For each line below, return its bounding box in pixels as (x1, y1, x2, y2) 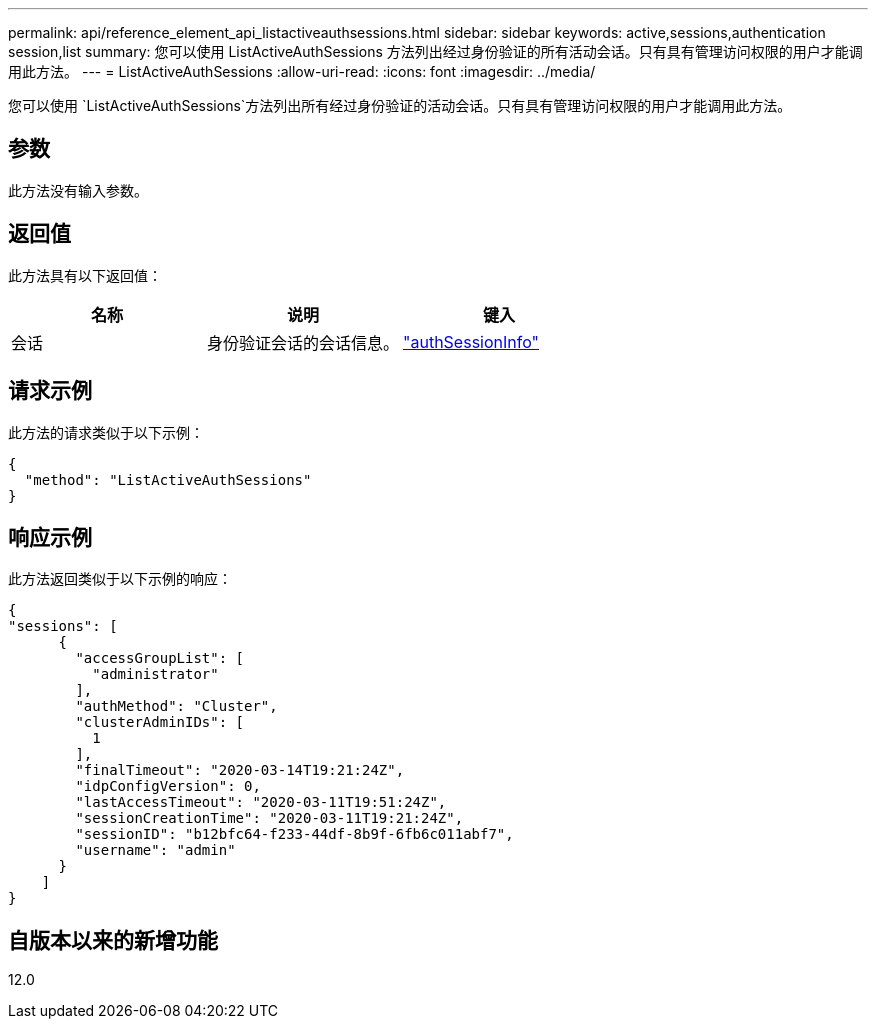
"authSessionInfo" (403, 331, 540, 352)
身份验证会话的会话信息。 (207, 332, 400, 353)
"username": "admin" (75, 842, 236, 859)
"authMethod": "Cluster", (75, 698, 278, 715)
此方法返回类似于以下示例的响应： (8, 570, 232, 588)
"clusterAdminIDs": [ (75, 714, 245, 731)
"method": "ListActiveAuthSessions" (24, 471, 312, 488)
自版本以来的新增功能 (8, 927, 218, 953)
